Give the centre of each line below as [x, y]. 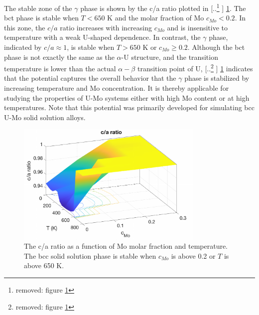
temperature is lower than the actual [60, 68]
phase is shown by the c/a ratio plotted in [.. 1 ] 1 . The [163, 7]
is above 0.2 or [193, 255]
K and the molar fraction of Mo [156, 18]
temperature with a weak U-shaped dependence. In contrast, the [102, 37]
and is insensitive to [197, 27]
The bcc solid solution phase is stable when [90, 255]
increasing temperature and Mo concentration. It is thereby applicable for [117, 88]
